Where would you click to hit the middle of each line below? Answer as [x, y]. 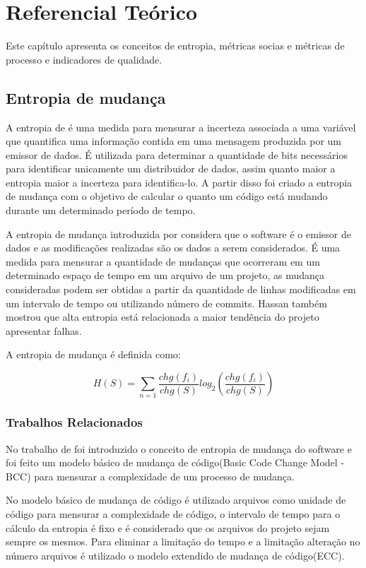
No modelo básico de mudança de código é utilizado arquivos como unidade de [176, 500]
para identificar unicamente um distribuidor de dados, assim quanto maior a [171, 168]
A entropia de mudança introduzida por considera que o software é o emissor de [178, 233]
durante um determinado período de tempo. [101, 210]
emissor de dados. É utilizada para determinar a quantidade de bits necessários [177, 154]
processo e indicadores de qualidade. [84, 59]
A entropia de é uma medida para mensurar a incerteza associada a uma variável [181, 127]
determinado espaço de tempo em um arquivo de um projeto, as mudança [165, 275]
